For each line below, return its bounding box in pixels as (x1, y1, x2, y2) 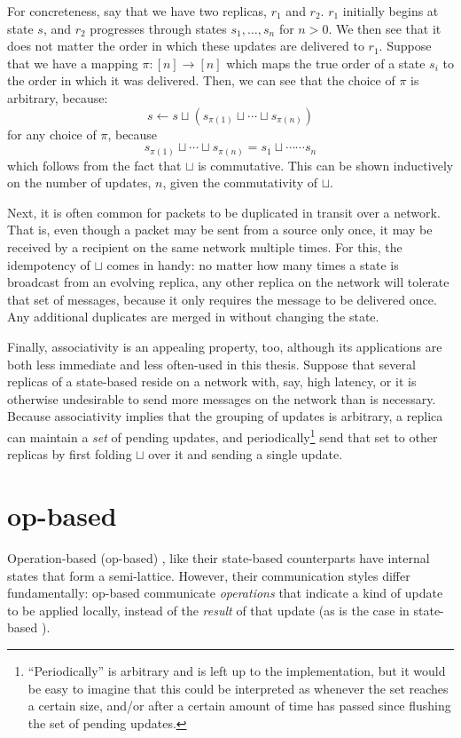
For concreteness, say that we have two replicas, (7, 2, 268, 20)
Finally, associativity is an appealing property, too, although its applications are (7, 337, 442, 356)
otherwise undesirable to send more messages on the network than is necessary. (7, 389, 436, 408)
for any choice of (7, 124, 97, 143)
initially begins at (342, 2, 439, 20)
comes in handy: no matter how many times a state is (106, 255, 399, 274)
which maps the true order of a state (226, 53, 426, 72)
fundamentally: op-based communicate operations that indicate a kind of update (7, 583, 443, 602)
